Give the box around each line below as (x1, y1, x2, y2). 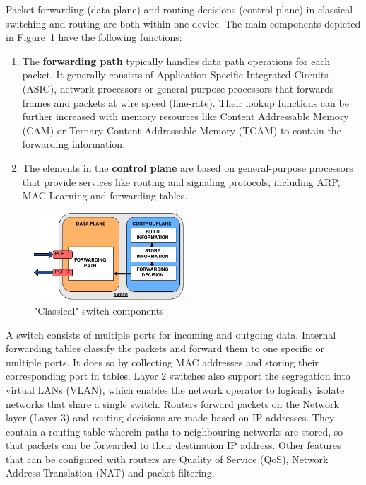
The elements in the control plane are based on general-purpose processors (22, 160, 353, 175)
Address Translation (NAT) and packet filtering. (6, 465, 215, 480)
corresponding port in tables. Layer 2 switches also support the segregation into (6, 368, 350, 383)
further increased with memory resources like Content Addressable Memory (22, 109, 349, 124)
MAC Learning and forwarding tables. (22, 188, 188, 203)
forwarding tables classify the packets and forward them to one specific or (6, 341, 324, 356)
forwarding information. (22, 136, 126, 151)
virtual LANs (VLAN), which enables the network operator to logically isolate (6, 382, 345, 397)
